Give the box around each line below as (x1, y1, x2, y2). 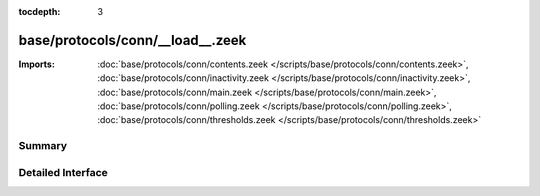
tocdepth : (18, 6, 61, 17)
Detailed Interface (18, 165, 109, 179)
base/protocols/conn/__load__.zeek (18, 31, 247, 49)
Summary (18, 139, 68, 153)
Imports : (18, 58, 55, 70)
